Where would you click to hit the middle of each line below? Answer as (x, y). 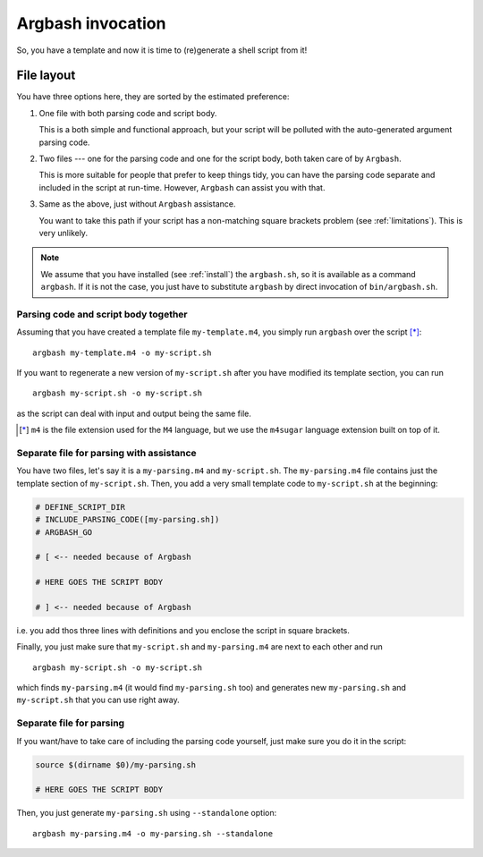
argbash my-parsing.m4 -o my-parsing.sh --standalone (153, 833)
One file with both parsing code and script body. (128, 113)
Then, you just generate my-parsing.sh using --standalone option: (147, 813)
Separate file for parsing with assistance (106, 453)
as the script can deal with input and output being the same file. (134, 413)
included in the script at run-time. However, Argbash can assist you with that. (182, 187)
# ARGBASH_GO (64, 532)
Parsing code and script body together (102, 314)
